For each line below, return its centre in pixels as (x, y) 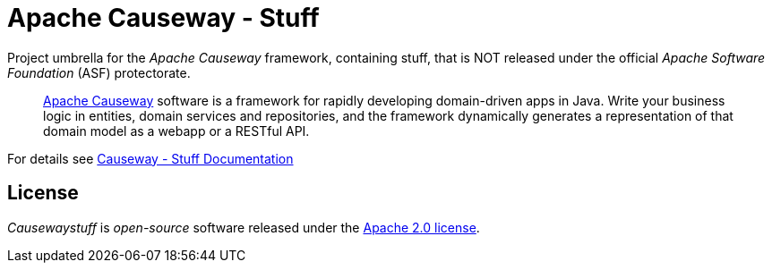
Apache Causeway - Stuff (163, 18)
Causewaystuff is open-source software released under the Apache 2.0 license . (244, 227)
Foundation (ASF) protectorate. (99, 72)
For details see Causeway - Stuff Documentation (150, 158)
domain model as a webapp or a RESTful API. (176, 131)
